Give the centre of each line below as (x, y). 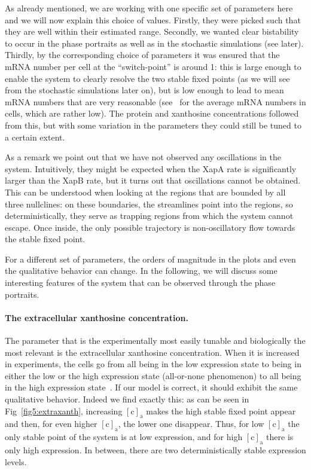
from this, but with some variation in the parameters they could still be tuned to (153, 125)
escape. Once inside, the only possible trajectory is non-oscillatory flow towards (150, 227)
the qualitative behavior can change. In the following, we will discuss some (141, 271)
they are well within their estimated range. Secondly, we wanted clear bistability (152, 31)
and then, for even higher (51, 424)
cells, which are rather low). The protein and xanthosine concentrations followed (152, 113)
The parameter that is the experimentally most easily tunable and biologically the (155, 341)
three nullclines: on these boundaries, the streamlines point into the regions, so (149, 204)
